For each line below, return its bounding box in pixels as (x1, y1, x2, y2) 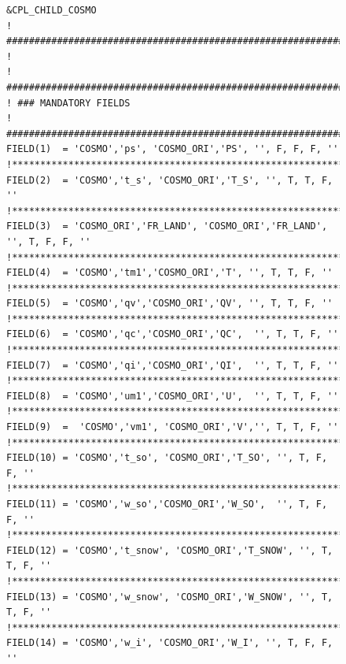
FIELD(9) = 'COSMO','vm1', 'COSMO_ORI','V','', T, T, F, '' (6, 421, 339, 433)
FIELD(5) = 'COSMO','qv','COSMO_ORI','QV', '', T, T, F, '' (6, 298, 333, 310)
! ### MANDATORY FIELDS (6, 97, 131, 109)
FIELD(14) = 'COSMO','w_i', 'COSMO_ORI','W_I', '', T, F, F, (6, 637, 333, 649)
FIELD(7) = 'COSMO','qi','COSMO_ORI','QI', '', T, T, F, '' (6, 359, 339, 371)
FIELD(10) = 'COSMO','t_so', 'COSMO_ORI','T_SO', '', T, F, (6, 452, 328, 464)
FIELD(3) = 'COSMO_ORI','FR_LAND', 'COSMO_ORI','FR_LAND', (6, 221, 328, 232)
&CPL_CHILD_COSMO (6, 5, 97, 16)
